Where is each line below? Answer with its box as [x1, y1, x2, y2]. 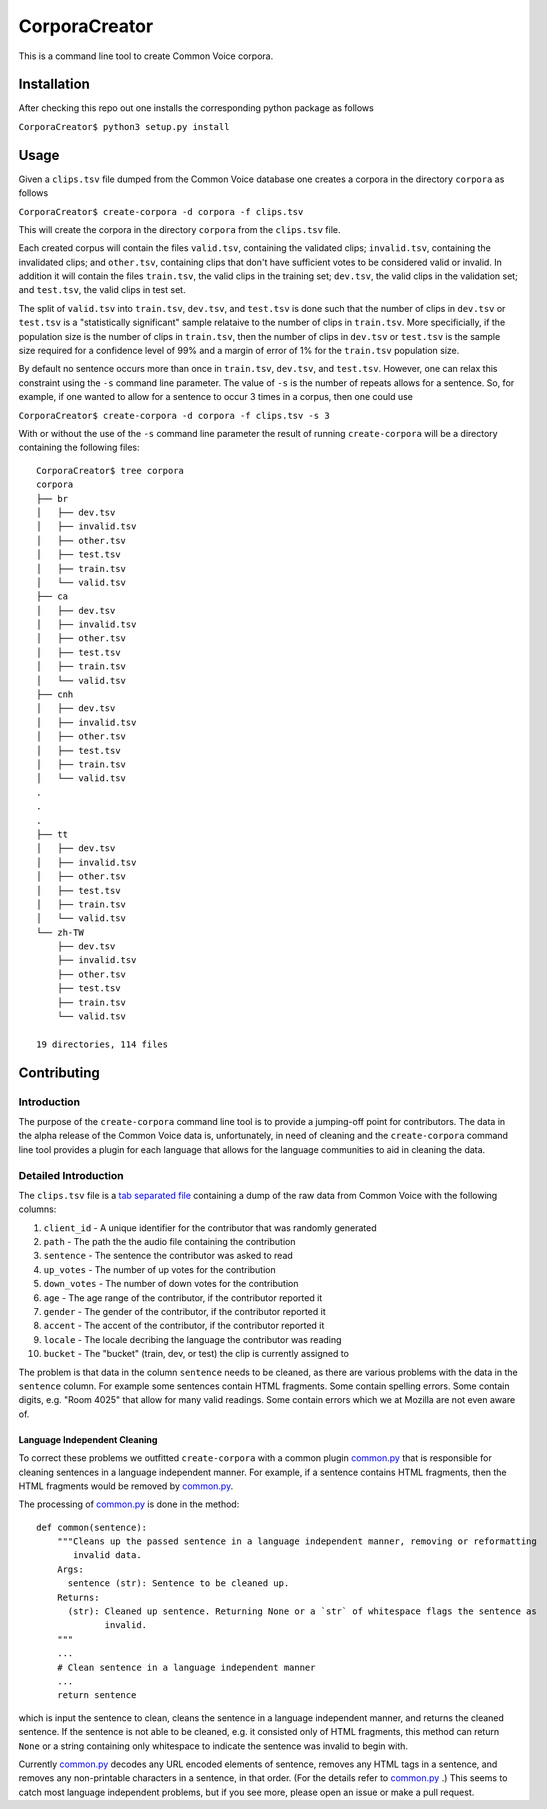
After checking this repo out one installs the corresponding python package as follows [18, 102, 374, 114]
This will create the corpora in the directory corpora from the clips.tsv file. [18, 223, 341, 235]
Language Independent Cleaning [18, 1433, 158, 1445]
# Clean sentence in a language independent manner [56, 1661, 316, 1673]
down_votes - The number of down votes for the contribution [43, 1278, 299, 1290]
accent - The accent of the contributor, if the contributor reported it [43, 1320, 325, 1332]
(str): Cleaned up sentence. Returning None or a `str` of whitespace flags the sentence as [67, 1606, 537, 1617]
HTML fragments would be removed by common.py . [18, 1480, 234, 1492]
